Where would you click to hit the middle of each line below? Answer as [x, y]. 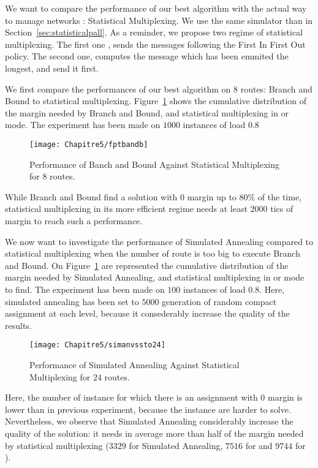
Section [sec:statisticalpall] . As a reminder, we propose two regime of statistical [154, 32]
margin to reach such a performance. [74, 220]
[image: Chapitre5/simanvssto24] [97, 345]
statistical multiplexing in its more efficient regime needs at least [126, 209]
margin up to [212, 196]
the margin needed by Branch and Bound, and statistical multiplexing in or [147, 112]
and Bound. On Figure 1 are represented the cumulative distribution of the [147, 265]
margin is [285, 397]
